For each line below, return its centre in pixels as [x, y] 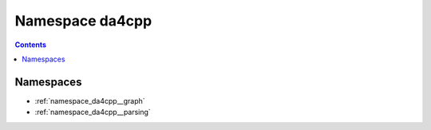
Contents [31, 45]
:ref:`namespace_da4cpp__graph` [90, 100]
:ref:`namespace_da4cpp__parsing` [93, 112]
